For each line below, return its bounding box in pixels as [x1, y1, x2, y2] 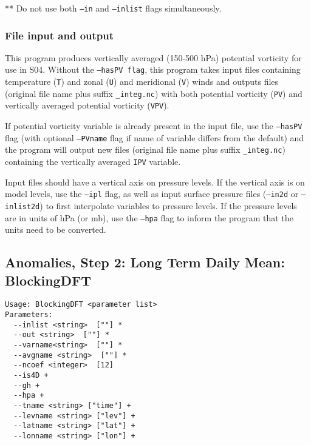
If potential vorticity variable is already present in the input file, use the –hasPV [5, 119, 302, 132]
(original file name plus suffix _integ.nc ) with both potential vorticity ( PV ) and [5, 87, 302, 99]
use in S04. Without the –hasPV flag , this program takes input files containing [5, 63, 301, 76]
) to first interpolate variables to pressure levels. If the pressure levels [39, 199, 297, 212]
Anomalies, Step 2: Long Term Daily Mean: [5, 253, 285, 272]
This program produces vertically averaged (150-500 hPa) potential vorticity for [5, 51, 302, 64]
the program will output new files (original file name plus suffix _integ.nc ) [5, 143, 285, 156]
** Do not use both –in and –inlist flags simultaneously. [5, 2, 222, 14]
